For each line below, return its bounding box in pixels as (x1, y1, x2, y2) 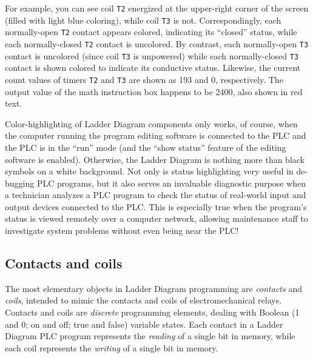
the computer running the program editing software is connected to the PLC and (5, 129, 306, 142)
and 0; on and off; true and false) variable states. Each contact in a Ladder (5, 317, 283, 330)
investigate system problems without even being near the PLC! (5, 224, 239, 237)
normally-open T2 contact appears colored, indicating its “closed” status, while (5, 25, 297, 38)
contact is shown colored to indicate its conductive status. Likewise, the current (5, 61, 301, 74)
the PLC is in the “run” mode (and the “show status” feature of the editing (5, 141, 286, 153)
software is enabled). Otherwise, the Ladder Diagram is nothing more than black (5, 153, 305, 165)
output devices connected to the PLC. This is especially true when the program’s (5, 200, 307, 213)
